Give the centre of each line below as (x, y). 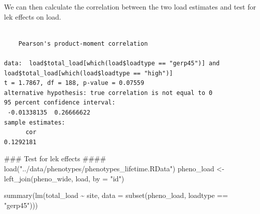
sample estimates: (35, 122)
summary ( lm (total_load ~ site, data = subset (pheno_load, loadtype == (116, 195)
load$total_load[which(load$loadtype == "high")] (89, 73)
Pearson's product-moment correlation (83, 43)
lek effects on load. (33, 16)
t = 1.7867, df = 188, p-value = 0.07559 (74, 83)
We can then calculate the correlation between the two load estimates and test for (130, 7)
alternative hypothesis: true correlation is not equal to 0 (108, 93)
